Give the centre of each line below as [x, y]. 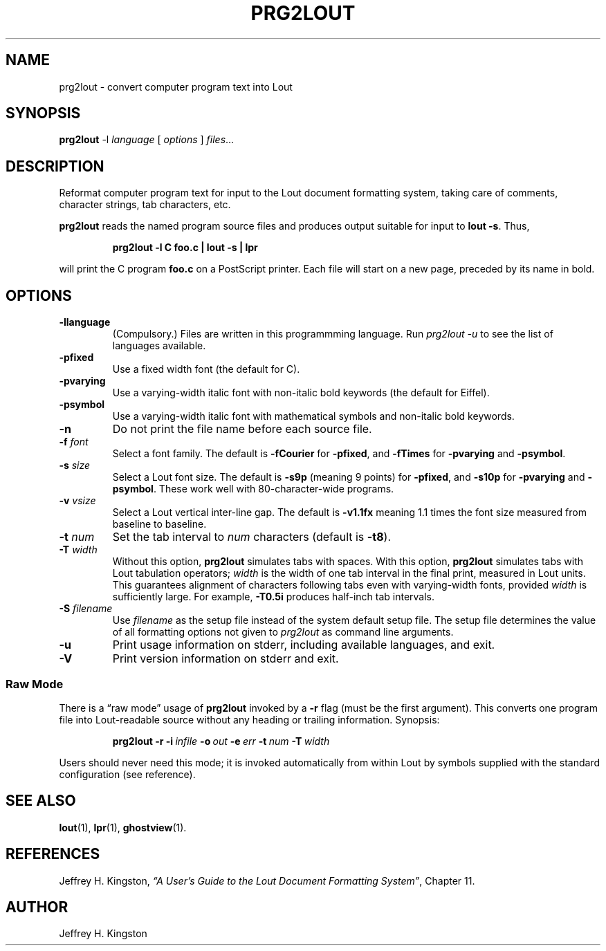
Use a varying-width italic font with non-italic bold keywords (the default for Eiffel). [301, 393]
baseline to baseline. [159, 524]
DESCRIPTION [55, 166]
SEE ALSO [41, 801]
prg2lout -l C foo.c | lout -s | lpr [185, 248]
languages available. [159, 346]
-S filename [86, 609]
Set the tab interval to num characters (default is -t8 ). [252, 537]
